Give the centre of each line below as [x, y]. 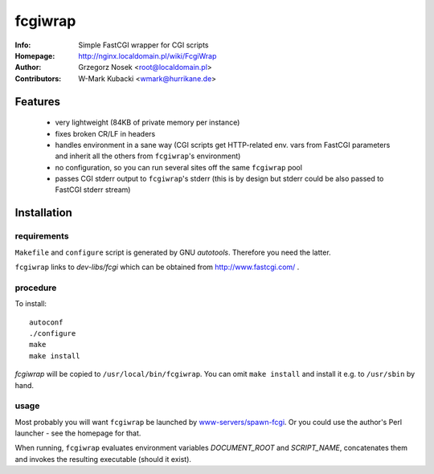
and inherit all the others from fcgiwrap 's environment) [148, 156]
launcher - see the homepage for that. [78, 433]
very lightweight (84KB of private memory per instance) [147, 123]
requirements [42, 236]
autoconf [46, 322]
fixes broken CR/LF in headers [105, 133]
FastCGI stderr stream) [93, 190]
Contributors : [38, 78]
